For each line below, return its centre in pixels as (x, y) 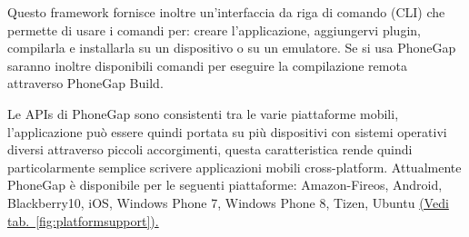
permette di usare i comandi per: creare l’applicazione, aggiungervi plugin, (214, 30)
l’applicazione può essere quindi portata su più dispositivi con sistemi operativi (227, 131)
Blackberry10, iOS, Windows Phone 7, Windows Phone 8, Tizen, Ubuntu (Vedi (228, 202)
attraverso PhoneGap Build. (85, 83)
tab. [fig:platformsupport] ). (83, 220)
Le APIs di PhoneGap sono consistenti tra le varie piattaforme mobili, (203, 113)
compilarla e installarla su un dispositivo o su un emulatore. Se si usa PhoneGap (232, 48)
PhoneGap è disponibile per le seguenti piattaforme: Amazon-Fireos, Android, (225, 185)
